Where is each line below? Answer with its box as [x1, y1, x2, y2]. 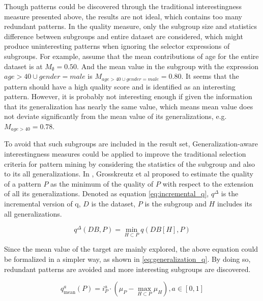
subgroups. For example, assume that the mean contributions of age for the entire [4, 50, 259, 61]
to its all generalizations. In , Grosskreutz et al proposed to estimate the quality [4, 168, 253, 179]
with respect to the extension [162, 178, 254, 189]
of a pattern [4, 178, 41, 189]
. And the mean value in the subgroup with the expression [77, 61, 259, 71]
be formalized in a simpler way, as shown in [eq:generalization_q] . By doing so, [4, 254, 251, 264]
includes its [217, 198, 252, 208]
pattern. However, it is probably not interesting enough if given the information [4, 91, 252, 102]
